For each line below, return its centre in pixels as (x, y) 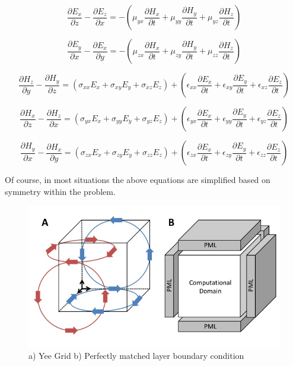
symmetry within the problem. (60, 191)
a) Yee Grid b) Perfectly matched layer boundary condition (136, 356)
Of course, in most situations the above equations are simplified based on (138, 179)
